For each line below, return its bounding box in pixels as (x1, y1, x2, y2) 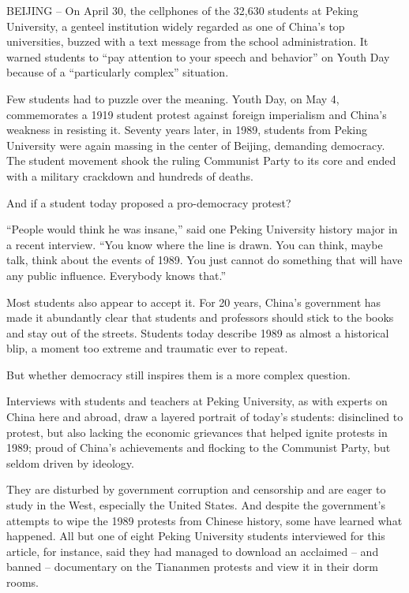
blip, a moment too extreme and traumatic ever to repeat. (6, 340, 288, 356)
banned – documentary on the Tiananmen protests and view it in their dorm (6, 558, 378, 575)
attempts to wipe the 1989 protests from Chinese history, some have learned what (6, 512, 403, 528)
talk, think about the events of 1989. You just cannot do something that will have (6, 252, 403, 268)
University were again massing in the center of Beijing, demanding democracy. (6, 136, 385, 153)
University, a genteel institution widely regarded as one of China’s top (6, 17, 345, 34)
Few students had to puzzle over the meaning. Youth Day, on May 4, (6, 90, 340, 106)
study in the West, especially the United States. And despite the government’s (6, 497, 385, 513)
